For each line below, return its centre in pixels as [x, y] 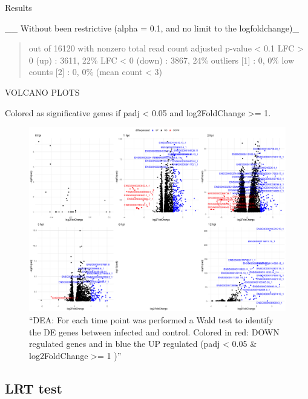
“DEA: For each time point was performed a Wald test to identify [151, 320]
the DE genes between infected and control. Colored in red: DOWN [154, 331]
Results [18, 7]
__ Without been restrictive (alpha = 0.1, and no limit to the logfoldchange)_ [152, 28]
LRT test [34, 388]
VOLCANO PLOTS [42, 92]
